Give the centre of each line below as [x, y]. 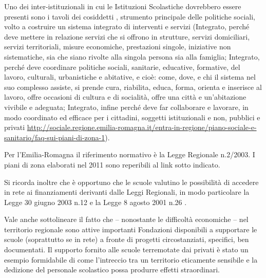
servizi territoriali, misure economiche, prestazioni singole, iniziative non [118, 47]
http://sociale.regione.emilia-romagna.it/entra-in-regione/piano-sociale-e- [142, 127]
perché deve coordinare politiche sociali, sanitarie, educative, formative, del [122, 67]
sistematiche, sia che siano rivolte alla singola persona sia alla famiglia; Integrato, [132, 56]
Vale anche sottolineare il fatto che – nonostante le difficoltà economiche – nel [126, 219]
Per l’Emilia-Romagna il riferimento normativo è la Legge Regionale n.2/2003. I [130, 154]
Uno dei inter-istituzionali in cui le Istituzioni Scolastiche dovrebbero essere [123, 6]
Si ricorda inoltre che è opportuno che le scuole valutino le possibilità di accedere [131, 182]
